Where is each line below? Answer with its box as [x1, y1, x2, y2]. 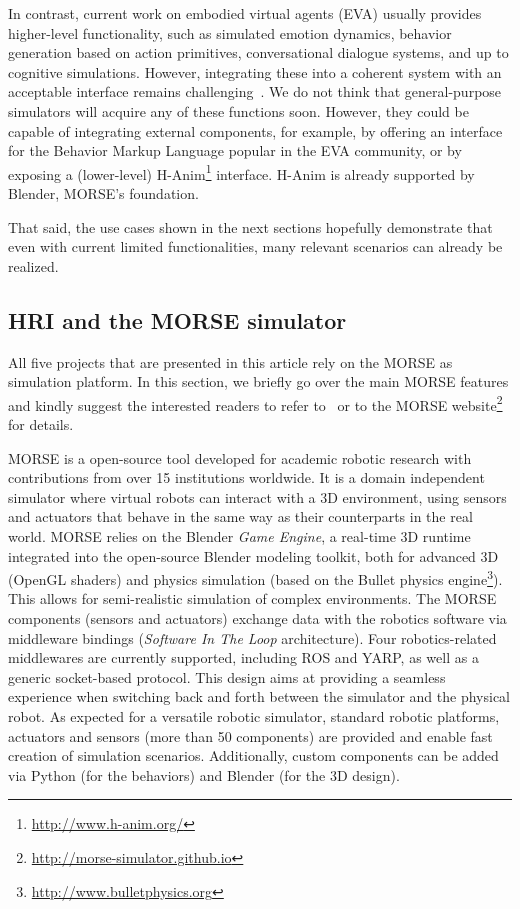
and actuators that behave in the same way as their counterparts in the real [8, 506, 473, 527]
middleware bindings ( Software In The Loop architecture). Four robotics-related [8, 627, 497, 648]
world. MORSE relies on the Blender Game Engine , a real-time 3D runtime [8, 525, 471, 546]
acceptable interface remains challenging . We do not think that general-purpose [8, 81, 502, 102]
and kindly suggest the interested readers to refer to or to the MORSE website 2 [8, 391, 503, 415]
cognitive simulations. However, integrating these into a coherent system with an [8, 61, 502, 82]
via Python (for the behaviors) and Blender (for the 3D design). [8, 764, 400, 785]
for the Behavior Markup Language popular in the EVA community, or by [8, 140, 462, 161]
